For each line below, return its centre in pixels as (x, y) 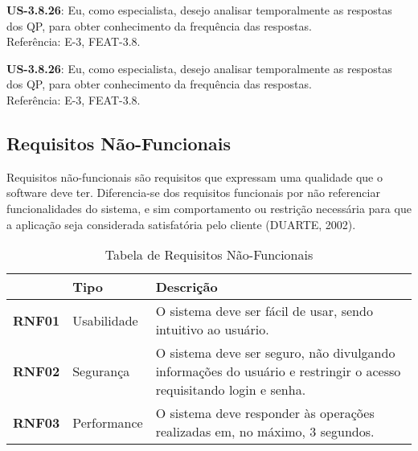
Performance (108, 422)
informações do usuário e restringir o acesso (278, 371)
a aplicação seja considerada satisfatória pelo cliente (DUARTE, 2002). (181, 224)
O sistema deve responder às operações (265, 413)
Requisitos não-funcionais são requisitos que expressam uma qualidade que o (195, 176)
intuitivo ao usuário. (212, 330)
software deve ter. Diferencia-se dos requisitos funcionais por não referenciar (193, 193)
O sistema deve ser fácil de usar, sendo (264, 311)
